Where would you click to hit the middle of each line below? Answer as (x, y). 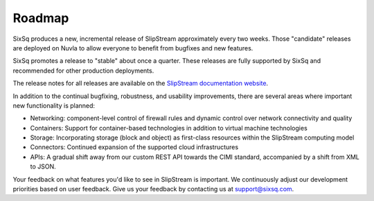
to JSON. (43, 166)
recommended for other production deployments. (83, 70)
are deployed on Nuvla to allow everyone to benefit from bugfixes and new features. (133, 48)
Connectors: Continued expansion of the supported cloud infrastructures (134, 147)
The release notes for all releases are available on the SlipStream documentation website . (141, 84)
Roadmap (41, 18)
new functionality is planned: (54, 105)
